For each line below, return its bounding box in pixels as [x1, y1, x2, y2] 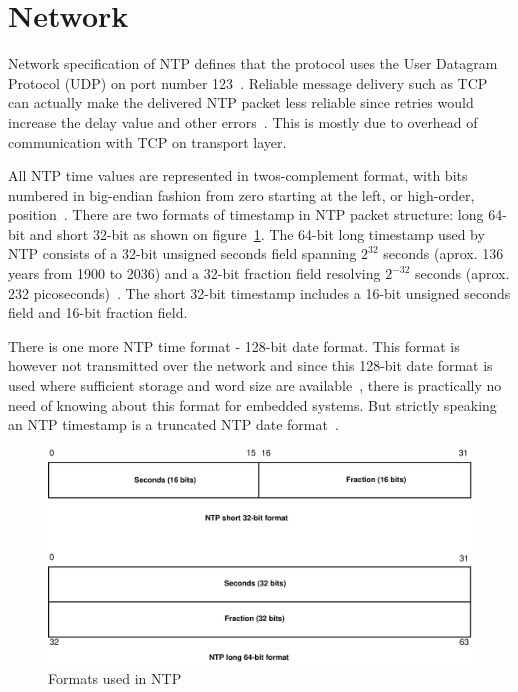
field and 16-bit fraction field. [8, 302, 188, 323]
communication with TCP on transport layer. [8, 131, 287, 152]
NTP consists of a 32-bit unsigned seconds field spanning [8, 243, 357, 264]
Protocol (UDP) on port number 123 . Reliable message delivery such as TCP [8, 72, 488, 93]
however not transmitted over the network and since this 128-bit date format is [8, 355, 493, 376]
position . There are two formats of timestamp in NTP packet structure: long [8, 204, 484, 225]
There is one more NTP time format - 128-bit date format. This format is [8, 335, 460, 356]
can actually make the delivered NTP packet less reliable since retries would [8, 92, 474, 113]
